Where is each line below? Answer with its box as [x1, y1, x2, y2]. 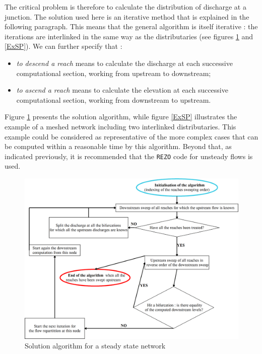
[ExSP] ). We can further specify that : [5, 41, 122, 51]
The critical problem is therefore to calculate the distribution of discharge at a [5, 2, 246, 12]
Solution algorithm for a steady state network [25, 340, 166, 351]
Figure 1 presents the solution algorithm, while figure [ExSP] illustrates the [5, 111, 237, 122]
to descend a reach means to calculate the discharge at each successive [16, 57, 233, 68]
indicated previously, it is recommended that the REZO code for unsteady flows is [5, 151, 253, 161]
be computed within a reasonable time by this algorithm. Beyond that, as [5, 141, 232, 152]
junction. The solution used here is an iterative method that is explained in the [5, 11, 249, 22]
